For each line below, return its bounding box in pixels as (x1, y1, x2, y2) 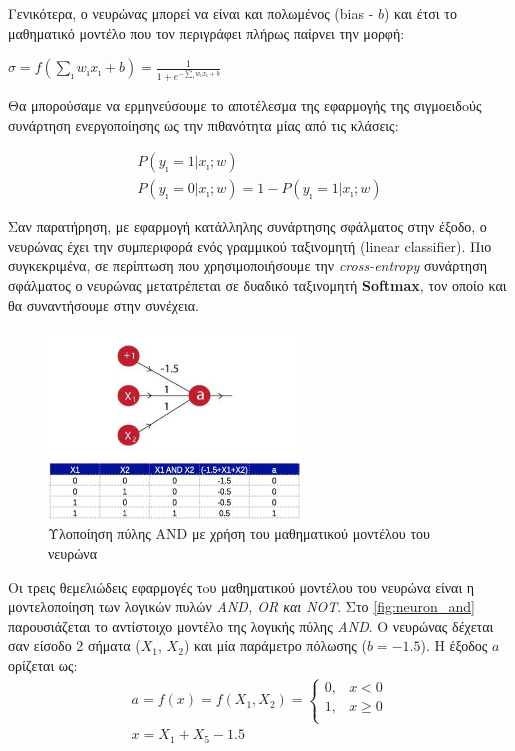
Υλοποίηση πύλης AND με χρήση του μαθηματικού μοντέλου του (48, 523, 430, 544)
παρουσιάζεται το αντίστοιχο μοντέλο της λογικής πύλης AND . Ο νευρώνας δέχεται (8, 615, 494, 636)
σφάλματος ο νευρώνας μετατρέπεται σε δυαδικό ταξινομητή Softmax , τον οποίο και (8, 274, 507, 295)
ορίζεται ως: (8, 655, 78, 676)
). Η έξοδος (420, 635, 488, 656)
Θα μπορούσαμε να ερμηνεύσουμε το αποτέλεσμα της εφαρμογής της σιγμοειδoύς (8, 94, 482, 115)
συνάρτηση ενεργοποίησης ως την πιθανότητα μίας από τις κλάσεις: (8, 114, 399, 135)
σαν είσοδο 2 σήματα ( (8, 635, 141, 656)
